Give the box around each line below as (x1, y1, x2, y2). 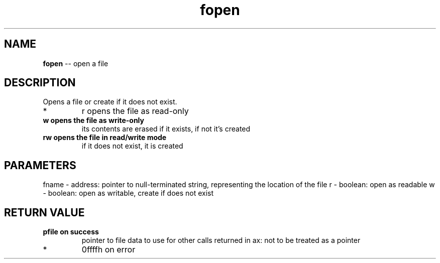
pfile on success (43, 227, 99, 236)
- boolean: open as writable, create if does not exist (43, 189, 214, 198)
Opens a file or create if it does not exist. (43, 97, 177, 106)
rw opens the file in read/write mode (43, 133, 167, 142)
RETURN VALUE (4, 206, 85, 219)
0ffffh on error (81, 244, 136, 255)
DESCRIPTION (4, 76, 76, 89)
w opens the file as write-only (43, 116, 144, 125)
